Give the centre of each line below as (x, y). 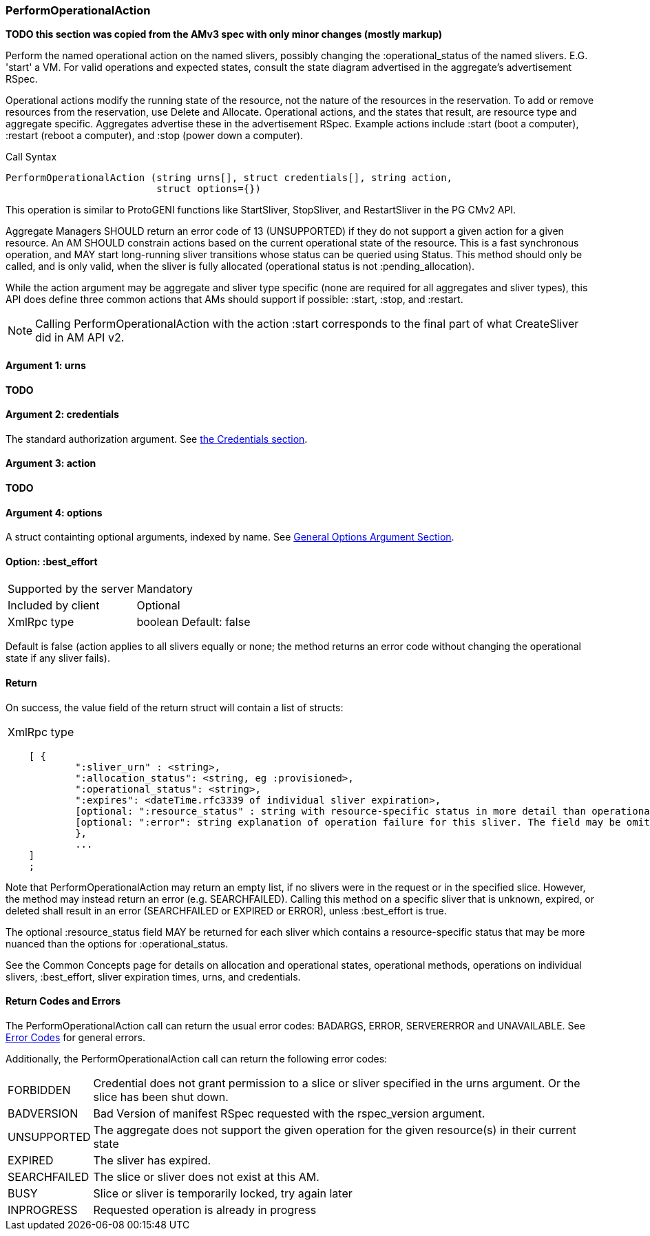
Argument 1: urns (46, 365)
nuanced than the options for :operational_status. (117, 943)
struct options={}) (209, 189)
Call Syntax (31, 157)
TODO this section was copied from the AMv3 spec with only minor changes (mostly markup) (224, 34)
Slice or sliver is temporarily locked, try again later (223, 1193)
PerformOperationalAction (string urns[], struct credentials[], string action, (229, 178)
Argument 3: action (51, 463)
